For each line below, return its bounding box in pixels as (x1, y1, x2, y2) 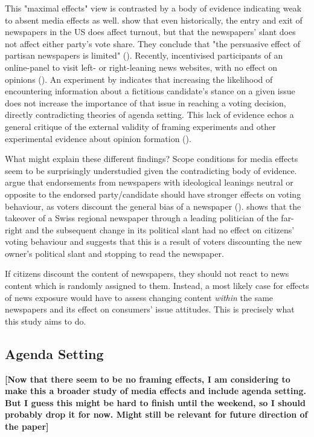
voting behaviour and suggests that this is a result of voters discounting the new (5, 235, 302, 248)
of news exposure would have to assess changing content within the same (5, 291, 274, 303)
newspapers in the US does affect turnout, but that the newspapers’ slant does (5, 25, 296, 38)
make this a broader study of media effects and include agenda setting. (5, 384, 307, 397)
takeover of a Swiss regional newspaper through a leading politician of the (5, 212, 278, 224)
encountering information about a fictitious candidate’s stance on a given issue (5, 85, 295, 97)
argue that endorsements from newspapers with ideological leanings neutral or (5, 176, 293, 189)
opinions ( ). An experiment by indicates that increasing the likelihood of (5, 73, 273, 85)
